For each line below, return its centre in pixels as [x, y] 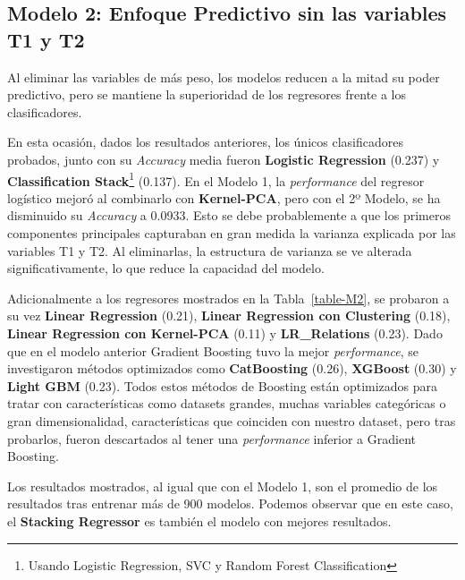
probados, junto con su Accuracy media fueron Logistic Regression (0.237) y [224, 159]
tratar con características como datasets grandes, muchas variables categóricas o [227, 403]
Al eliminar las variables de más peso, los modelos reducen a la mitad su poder [224, 77]
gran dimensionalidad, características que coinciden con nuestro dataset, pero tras [232, 420]
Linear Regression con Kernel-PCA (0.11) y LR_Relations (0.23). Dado [225, 333]
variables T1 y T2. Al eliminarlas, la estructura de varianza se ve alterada [210, 250]
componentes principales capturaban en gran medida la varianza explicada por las [232, 233]
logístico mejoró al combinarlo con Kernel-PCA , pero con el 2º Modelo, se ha [224, 197]
